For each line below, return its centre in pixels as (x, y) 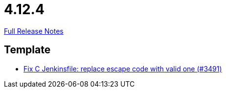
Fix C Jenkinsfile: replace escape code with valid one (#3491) (123, 69)
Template (27, 50)
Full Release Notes (34, 31)
